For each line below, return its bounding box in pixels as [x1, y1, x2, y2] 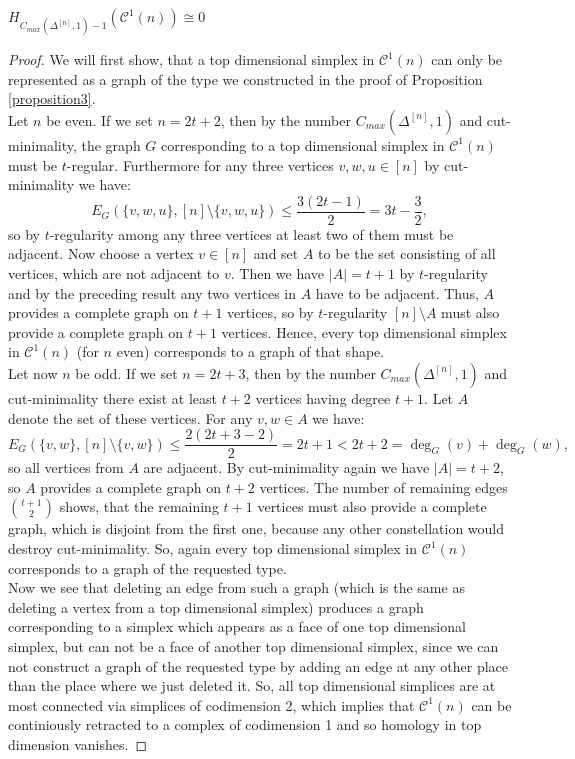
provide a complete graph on [8, 321, 184, 342]
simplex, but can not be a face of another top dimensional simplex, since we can [8, 635, 499, 656]
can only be [431, 49, 503, 70]
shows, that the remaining [59, 496, 219, 517]
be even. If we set [46, 109, 153, 130]
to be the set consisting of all [318, 243, 496, 264]
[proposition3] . [8, 88, 96, 109]
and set [253, 243, 299, 264]
